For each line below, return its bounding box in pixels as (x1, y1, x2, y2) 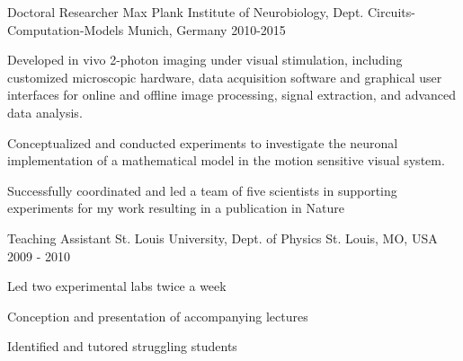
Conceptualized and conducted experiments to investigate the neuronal (7, 133, 398, 152)
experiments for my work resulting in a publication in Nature (7, 198, 344, 217)
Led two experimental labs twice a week (7, 277, 227, 295)
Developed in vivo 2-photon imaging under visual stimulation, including (7, 50, 403, 69)
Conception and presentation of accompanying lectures (7, 306, 308, 325)
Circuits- (367, 3, 415, 21)
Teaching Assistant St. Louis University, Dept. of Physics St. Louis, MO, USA (7, 228, 438, 247)
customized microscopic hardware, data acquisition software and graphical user (7, 67, 442, 86)
